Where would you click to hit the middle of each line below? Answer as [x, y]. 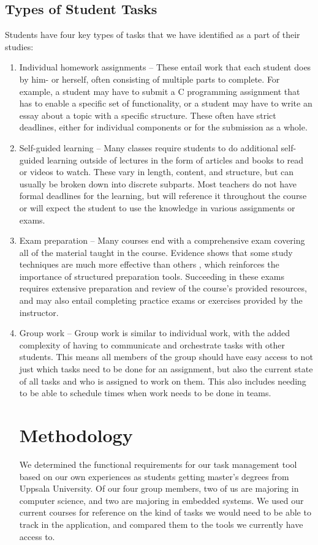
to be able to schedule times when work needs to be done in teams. [145, 393]
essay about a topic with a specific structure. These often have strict [148, 115]
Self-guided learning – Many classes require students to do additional [149, 147]
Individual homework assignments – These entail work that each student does [165, 67]
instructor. [39, 312]
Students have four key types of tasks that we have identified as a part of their [153, 35]
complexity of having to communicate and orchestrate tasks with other [152, 344]
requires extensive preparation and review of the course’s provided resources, [163, 288]
